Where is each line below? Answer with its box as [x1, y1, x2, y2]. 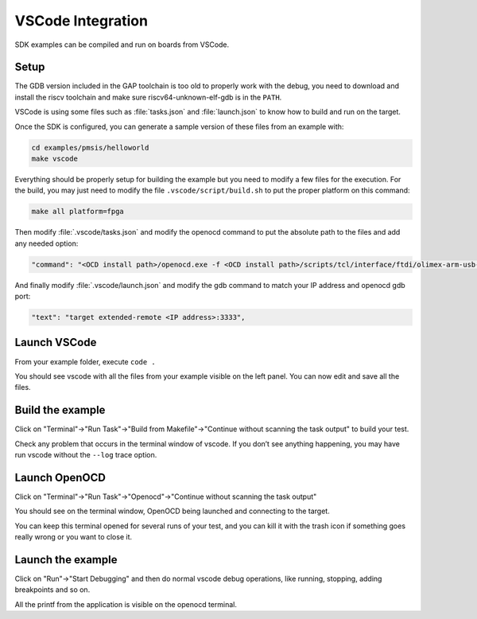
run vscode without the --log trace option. [14, 450, 157, 460]
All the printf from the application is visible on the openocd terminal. [14, 599, 238, 609]
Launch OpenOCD [14, 470, 107, 485]
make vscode [31, 154, 79, 163]
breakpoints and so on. [14, 585, 91, 594]
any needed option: [14, 239, 79, 248]
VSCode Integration [14, 12, 149, 29]
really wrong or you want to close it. [14, 532, 133, 542]
